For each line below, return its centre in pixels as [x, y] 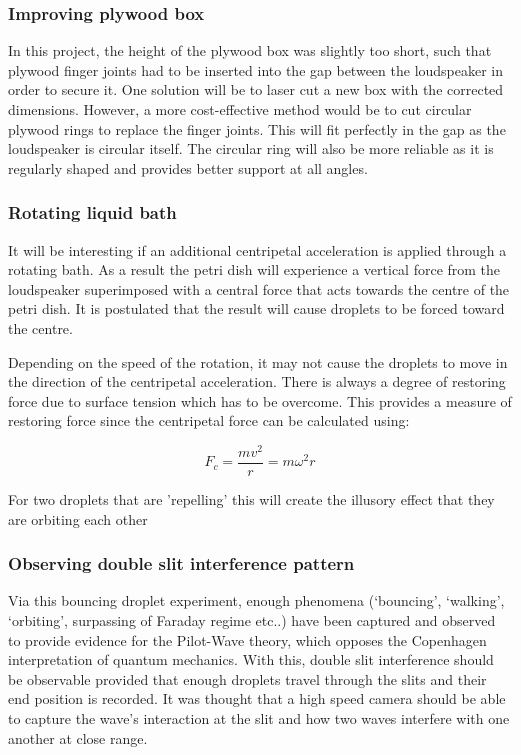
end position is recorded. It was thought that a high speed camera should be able [257, 698]
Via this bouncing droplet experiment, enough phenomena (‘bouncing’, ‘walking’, [256, 600]
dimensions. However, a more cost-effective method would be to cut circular [240, 109]
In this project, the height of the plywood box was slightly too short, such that [250, 50]
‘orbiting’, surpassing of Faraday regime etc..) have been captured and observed [252, 620]
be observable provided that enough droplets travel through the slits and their [247, 678]
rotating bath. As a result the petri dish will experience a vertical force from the [254, 269]
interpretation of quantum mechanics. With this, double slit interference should [251, 659]
